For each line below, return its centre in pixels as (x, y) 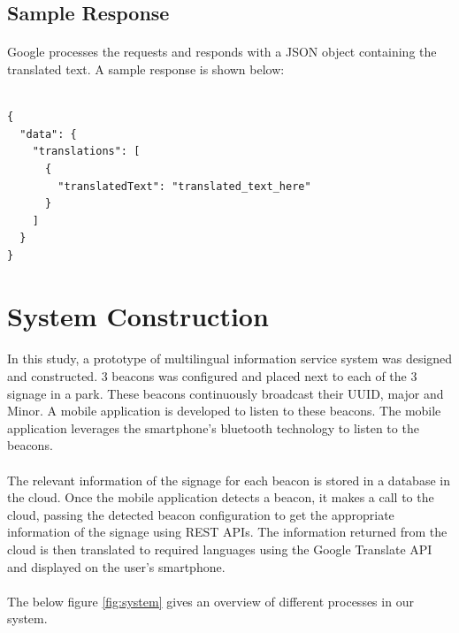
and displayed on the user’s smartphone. (116, 566)
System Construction (138, 315)
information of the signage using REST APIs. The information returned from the (227, 532)
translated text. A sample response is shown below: (146, 69)
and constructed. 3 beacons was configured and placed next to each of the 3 (212, 376)
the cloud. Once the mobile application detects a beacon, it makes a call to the (221, 497)
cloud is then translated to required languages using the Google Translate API (220, 549)
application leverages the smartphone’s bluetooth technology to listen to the (213, 427)
